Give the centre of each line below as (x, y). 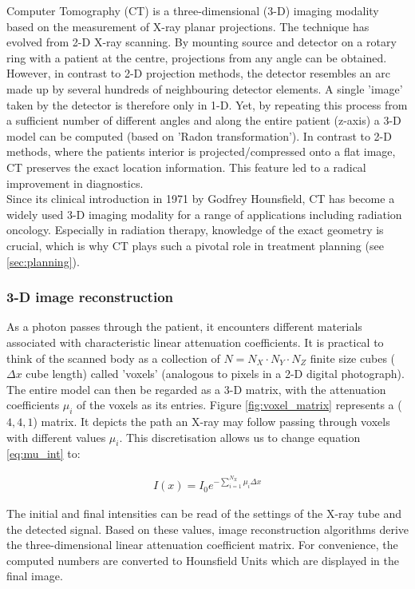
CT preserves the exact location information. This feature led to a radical (186, 167)
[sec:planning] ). (43, 261)
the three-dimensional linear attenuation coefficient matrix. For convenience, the (202, 545)
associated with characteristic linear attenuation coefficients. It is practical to (195, 342)
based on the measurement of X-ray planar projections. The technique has (188, 26)
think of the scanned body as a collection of (113, 358)
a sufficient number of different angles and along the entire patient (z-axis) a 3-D (204, 120)
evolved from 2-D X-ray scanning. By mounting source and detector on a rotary (202, 42)
